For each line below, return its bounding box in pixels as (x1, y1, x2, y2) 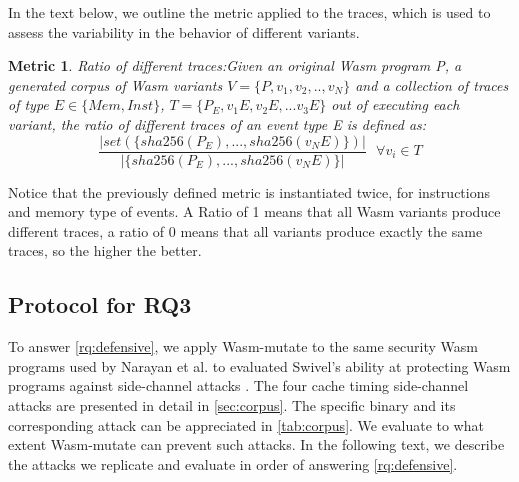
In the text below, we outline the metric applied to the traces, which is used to (8, 2, 491, 22)
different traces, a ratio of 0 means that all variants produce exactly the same (8, 220, 483, 241)
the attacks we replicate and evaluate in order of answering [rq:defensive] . (8, 453, 458, 474)
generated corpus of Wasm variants (8, 74, 223, 95)
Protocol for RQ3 (8, 289, 192, 320)
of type (8, 94, 49, 115)
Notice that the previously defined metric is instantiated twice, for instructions (8, 181, 490, 202)
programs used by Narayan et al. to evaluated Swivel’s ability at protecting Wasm (8, 355, 511, 376)
